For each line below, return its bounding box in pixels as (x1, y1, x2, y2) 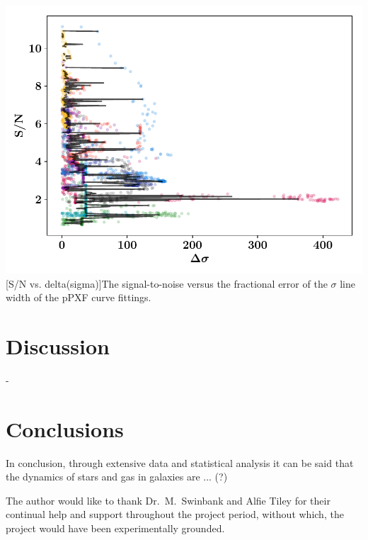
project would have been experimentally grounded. (6, 521, 225, 535)
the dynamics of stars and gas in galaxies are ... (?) (6, 469, 228, 484)
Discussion (6, 331, 110, 360)
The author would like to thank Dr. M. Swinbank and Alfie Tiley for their (6, 493, 330, 507)
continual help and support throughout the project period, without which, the (6, 507, 344, 522)
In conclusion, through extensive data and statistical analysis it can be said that (6, 455, 354, 470)
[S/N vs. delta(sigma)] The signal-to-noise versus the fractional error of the (6, 276, 328, 291)
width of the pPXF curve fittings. (6, 290, 151, 305)
